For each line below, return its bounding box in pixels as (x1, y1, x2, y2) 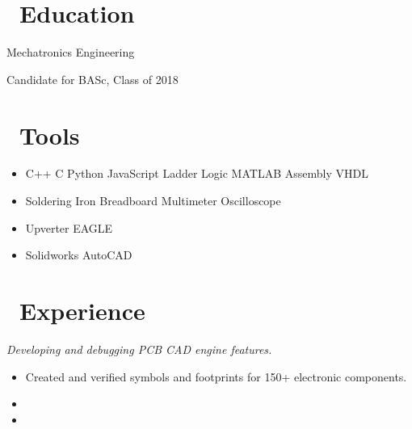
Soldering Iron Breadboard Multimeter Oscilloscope (25, 192, 281, 209)
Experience (19, 294, 145, 326)
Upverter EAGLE (25, 219, 113, 236)
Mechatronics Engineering (6, 44, 135, 61)
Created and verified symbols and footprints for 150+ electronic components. (25, 368, 407, 385)
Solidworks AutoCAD (25, 246, 132, 263)
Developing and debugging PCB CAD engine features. (6, 340, 272, 357)
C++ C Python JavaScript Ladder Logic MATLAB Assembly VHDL (25, 165, 368, 182)
